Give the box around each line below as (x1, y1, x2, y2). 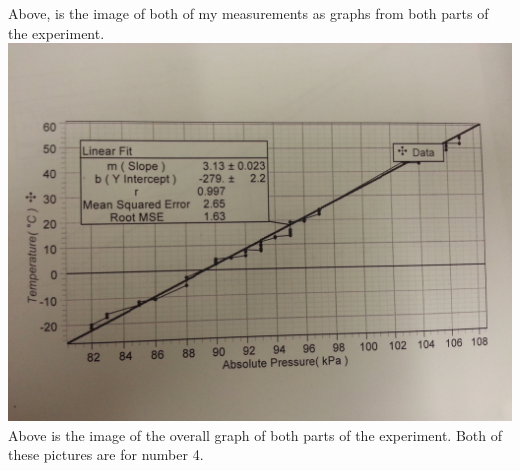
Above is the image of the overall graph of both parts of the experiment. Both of (8, 424, 503, 445)
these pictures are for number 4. (8, 444, 204, 465)
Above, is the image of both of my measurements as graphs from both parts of (8, 3, 489, 23)
